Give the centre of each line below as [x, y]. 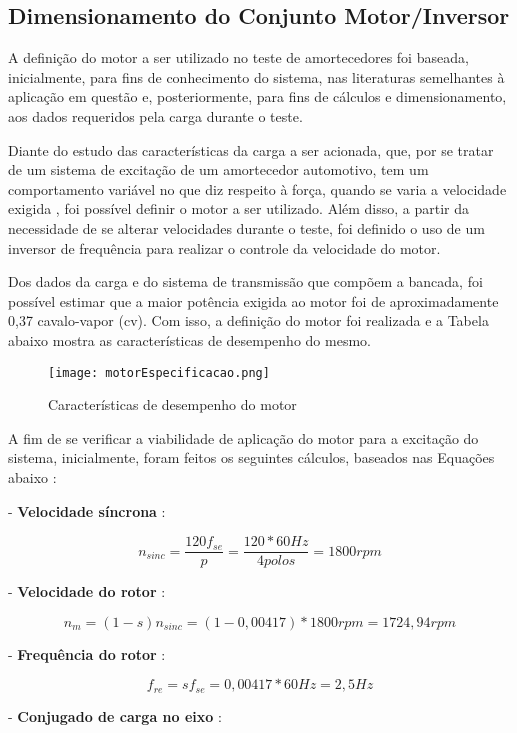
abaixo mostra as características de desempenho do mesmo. [189, 339]
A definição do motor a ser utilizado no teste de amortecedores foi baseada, [238, 57]
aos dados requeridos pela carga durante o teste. [155, 115]
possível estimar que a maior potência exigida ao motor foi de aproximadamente [253, 300]
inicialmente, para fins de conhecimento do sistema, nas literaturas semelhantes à [256, 76]
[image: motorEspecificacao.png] [159, 372]
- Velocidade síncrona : [87, 510]
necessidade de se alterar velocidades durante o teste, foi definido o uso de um [246, 227]
